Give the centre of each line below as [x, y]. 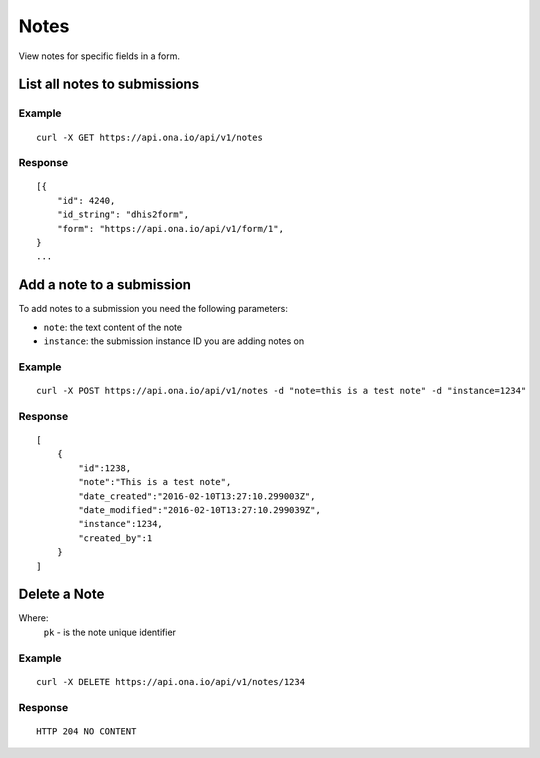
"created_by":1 [115, 538]
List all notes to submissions [109, 84]
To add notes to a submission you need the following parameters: [153, 309]
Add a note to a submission [105, 285]
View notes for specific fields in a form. [99, 56]
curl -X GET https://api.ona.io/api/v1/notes [150, 137]
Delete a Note [61, 594]
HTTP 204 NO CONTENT [86, 731]
